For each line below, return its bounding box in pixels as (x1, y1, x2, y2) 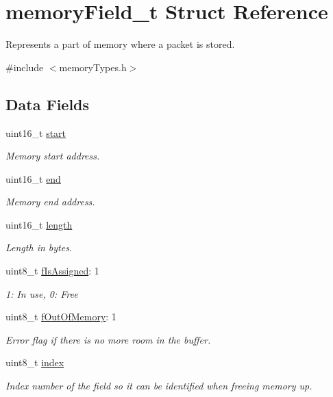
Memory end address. (5, 194, 95, 209)
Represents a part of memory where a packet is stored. (5, 37, 235, 51)
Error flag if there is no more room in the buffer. (5, 332, 211, 346)
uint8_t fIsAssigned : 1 (5, 264, 99, 278)
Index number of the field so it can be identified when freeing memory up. (5, 379, 312, 393)
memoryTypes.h (59, 60, 127, 74)
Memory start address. (5, 149, 100, 163)
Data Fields (5, 93, 90, 114)
